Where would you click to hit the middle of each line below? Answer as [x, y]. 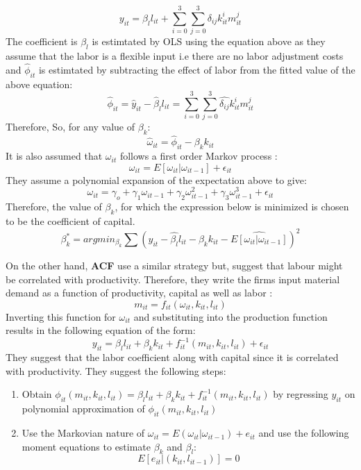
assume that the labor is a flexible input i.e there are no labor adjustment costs [175, 55]
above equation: [39, 84]
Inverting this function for [61, 316]
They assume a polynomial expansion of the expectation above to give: [156, 179]
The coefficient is [42, 41]
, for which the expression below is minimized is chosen [232, 207]
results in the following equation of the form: [101, 330]
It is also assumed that [54, 156]
